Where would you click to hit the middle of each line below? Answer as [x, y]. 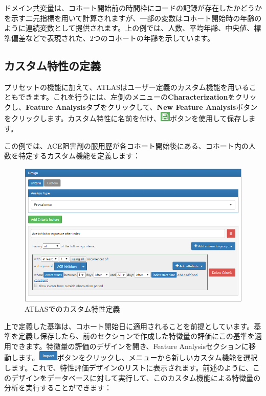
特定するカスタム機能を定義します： [79, 156]
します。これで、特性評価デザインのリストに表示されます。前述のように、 [128, 367]
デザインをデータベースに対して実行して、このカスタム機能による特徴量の [136, 377]
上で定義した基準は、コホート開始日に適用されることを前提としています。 [129, 326]
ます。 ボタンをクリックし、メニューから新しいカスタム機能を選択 [138, 357]
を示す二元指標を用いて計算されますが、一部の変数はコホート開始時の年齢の [133, 18]
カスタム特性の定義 [52, 65]
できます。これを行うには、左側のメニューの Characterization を [127, 97]
